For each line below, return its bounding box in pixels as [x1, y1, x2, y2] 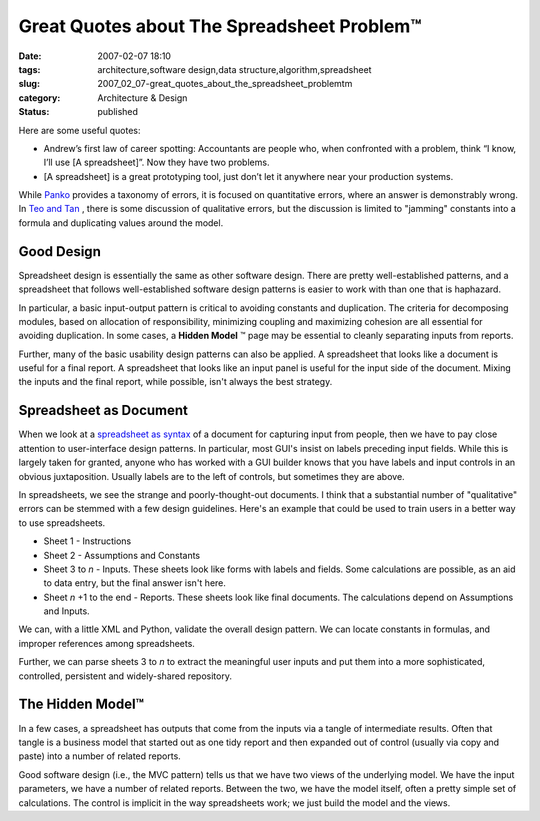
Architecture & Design [97, 91, 188, 104]
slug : [18, 78, 40, 90]
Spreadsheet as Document [18, 402, 189, 419]
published [97, 106, 139, 118]
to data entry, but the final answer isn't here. [43, 577, 227, 589]
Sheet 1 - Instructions [43, 535, 132, 547]
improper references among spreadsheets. [18, 637, 195, 649]
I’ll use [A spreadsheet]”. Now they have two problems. [43, 156, 270, 169]
